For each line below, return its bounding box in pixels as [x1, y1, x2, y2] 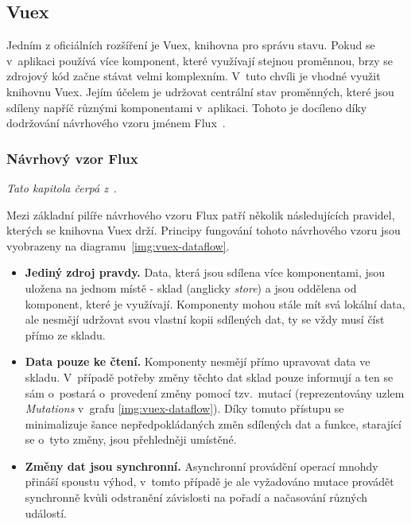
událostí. [25, 504, 68, 521]
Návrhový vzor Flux [6, 148, 138, 168]
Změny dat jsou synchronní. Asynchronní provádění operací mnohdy [25, 457, 378, 474]
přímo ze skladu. [25, 326, 106, 343]
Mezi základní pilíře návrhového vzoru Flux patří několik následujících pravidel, [6, 206, 395, 223]
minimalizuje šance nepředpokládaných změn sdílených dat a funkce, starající [25, 415, 402, 432]
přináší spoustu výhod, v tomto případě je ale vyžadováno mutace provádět [25, 473, 394, 490]
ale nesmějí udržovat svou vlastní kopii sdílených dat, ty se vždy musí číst [25, 311, 385, 328]
